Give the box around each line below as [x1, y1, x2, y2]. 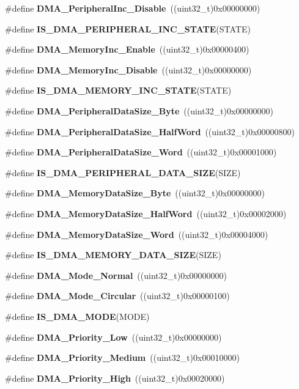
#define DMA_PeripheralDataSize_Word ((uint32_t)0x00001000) [5, 146, 277, 158]
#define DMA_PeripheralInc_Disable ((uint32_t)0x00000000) [5, 2, 260, 14]
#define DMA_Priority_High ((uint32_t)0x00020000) [5, 371, 225, 384]
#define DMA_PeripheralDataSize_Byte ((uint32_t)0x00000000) [5, 104, 273, 117]
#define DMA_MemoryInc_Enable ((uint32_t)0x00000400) [5, 43, 249, 56]
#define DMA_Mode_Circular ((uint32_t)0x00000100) [5, 289, 230, 302]
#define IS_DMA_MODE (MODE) [5, 309, 150, 322]
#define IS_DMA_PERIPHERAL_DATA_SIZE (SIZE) [5, 166, 241, 179]
